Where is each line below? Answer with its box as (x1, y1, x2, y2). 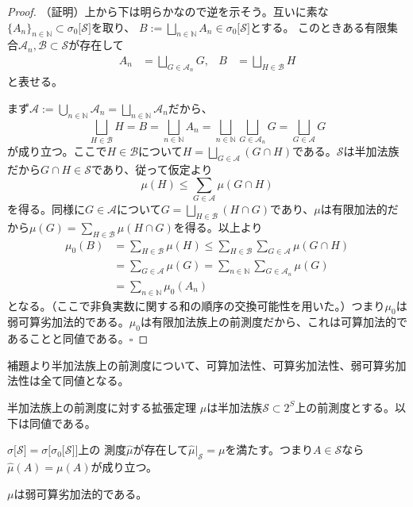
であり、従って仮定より (91, 161, 213, 178)
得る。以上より (184, 218, 263, 235)
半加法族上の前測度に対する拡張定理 (7, 398, 196, 415)
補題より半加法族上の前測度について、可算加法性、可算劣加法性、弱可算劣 (7, 356, 396, 373)
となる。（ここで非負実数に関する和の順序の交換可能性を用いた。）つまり (7, 297, 385, 313)
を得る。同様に (7, 201, 85, 217)
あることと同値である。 (7, 330, 129, 347)
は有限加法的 (320, 201, 388, 217)
